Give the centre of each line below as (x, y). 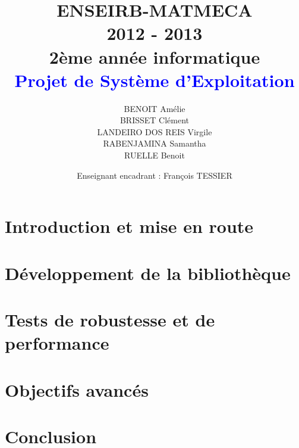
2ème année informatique (155, 56)
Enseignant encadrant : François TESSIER (155, 175)
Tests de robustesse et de (110, 319)
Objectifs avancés (77, 389)
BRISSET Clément (155, 120)
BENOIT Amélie (155, 108)
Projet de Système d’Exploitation (155, 80)
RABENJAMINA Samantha (155, 143)
